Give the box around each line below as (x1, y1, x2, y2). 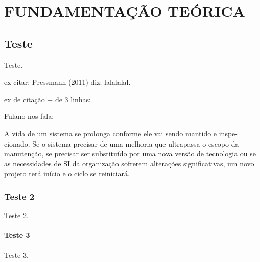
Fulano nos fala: (4, 111, 54, 122)
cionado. (4, 138, 30, 149)
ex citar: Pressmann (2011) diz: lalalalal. (4, 77, 131, 87)
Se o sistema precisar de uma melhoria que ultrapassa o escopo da (32, 138, 239, 149)
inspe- (219, 128, 238, 138)
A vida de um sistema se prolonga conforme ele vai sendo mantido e (4, 128, 217, 138)
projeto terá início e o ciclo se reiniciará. (4, 168, 130, 179)
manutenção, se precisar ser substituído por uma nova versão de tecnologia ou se (4, 148, 256, 159)
